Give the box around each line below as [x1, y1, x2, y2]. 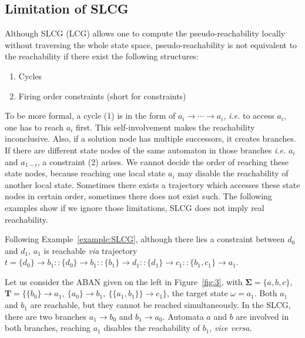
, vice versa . [209, 322, 252, 334]
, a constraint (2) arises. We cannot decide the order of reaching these [37, 155, 289, 168]
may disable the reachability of [177, 167, 289, 179]
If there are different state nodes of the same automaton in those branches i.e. [5, 143, 286, 156]
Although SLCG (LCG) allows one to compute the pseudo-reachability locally [5, 27, 286, 39]
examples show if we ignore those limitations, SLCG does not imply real [5, 201, 264, 213]
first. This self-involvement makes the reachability [75, 121, 255, 133]
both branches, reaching [5, 322, 91, 334]
